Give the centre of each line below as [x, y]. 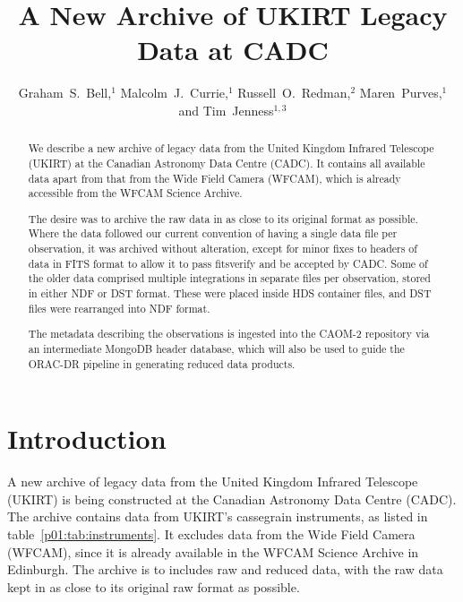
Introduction [87, 439]
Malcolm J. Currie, [174, 93]
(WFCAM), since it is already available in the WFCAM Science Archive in [213, 551]
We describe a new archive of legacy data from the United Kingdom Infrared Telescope [231, 148]
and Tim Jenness [226, 110]
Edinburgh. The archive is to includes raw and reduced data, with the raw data [225, 569]
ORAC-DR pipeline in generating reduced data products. [162, 363]
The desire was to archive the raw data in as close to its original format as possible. [223, 218]
